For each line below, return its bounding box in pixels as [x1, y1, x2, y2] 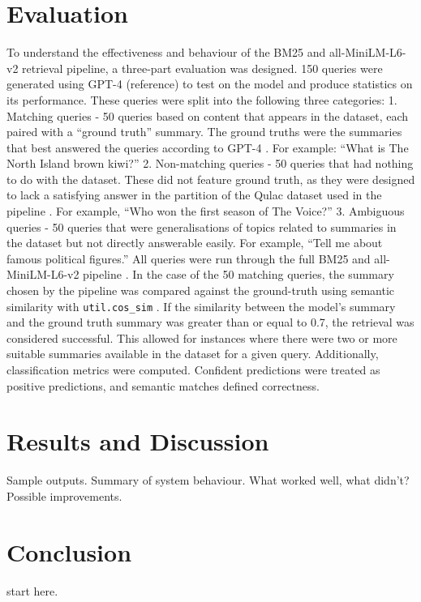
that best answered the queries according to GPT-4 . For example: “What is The [6, 139, 409, 156]
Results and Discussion [6, 425, 269, 458]
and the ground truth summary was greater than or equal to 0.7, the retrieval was [6, 314, 415, 331]
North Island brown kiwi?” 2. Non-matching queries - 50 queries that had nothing [6, 155, 414, 172]
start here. [6, 582, 58, 599]
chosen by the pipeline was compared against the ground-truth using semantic [6, 282, 395, 299]
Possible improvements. [6, 487, 122, 504]
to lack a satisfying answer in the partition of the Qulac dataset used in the [6, 186, 382, 203]
